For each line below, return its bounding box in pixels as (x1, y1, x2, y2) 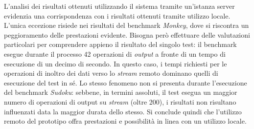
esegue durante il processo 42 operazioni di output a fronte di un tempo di (4, 48, 226, 59)
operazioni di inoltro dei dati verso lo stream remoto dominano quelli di (4, 68, 218, 78)
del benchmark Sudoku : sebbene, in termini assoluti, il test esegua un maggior (4, 87, 237, 97)
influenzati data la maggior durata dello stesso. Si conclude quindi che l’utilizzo (4, 106, 242, 116)
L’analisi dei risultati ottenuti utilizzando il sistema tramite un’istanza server (4, 1, 235, 11)
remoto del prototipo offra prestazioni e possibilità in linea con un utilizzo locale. (4, 116, 247, 126)
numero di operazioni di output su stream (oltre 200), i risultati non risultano (4, 96, 236, 107)
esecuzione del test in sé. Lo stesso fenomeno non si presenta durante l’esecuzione (4, 77, 247, 87)
